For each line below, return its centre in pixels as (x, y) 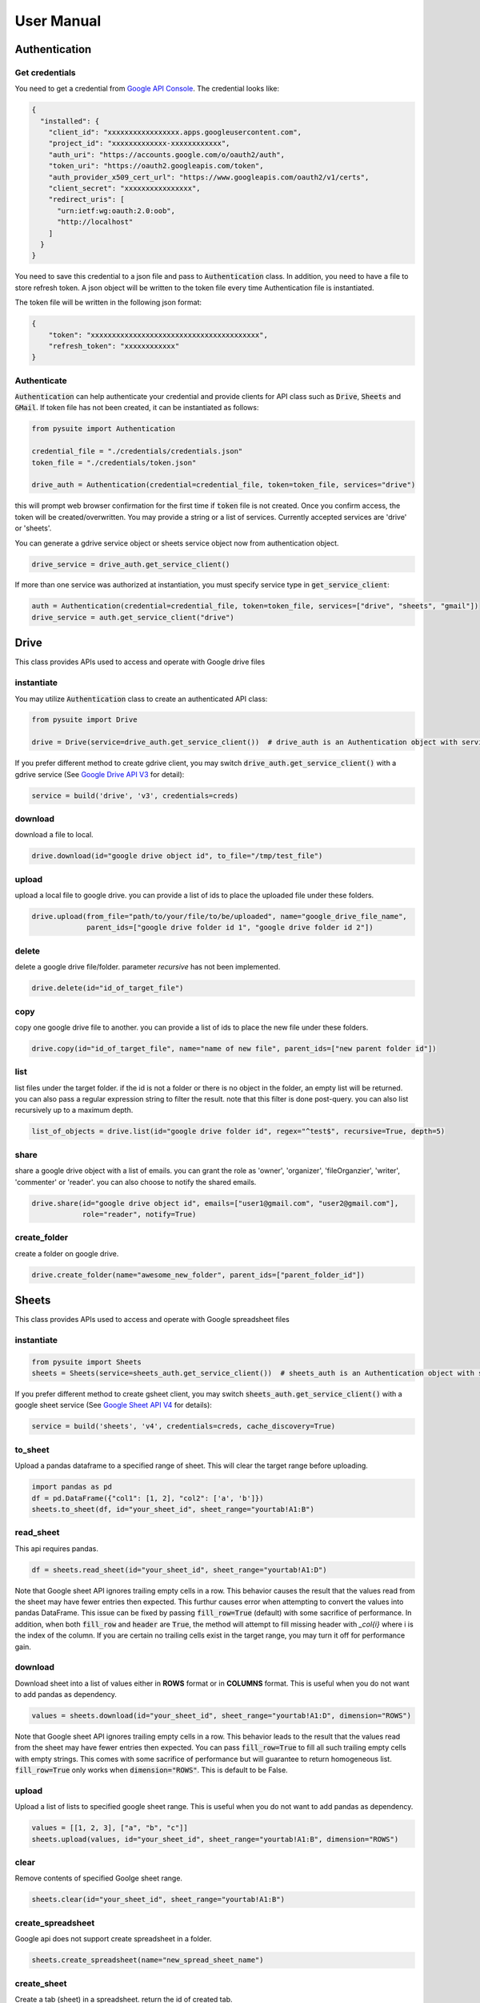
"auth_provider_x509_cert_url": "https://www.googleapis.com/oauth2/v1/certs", (209, 177)
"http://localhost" (95, 222)
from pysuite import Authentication (104, 429)
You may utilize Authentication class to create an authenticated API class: (141, 699)
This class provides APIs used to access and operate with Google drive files (140, 662)
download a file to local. (54, 835)
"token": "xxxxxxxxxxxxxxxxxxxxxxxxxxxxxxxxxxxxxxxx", (158, 335)
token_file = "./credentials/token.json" (114, 462)
